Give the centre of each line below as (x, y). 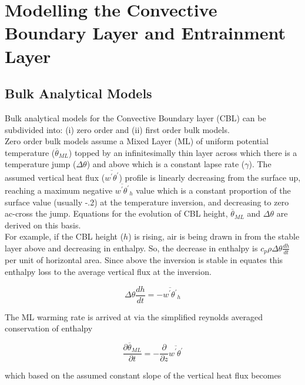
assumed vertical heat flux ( (55, 177)
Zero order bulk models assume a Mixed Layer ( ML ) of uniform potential (137, 141)
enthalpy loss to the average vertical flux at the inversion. (108, 271)
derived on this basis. (43, 225)
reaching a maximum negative (59, 190)
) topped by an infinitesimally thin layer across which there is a (183, 152)
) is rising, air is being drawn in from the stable (214, 236)
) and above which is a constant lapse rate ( (166, 164)
